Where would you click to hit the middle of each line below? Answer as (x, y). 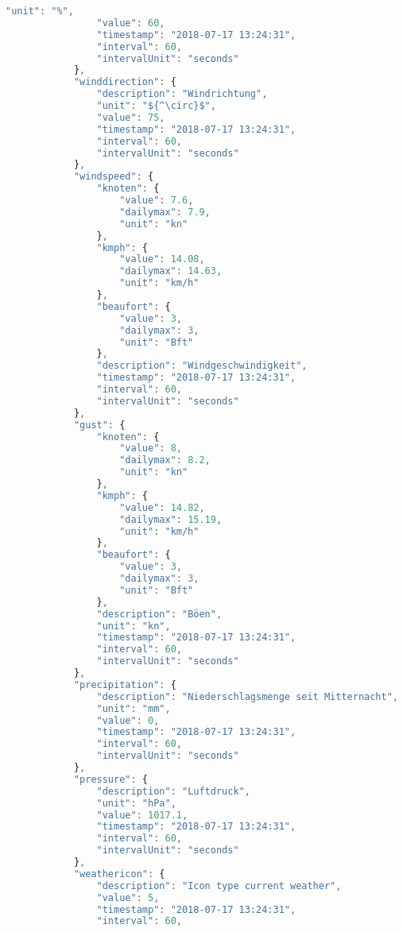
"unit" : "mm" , (134, 708)
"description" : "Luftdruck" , (173, 791)
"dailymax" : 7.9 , (165, 212)
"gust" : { (99, 425)
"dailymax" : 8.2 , (165, 460)
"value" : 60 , (131, 23)
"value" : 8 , (151, 449)
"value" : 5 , (128, 897)
